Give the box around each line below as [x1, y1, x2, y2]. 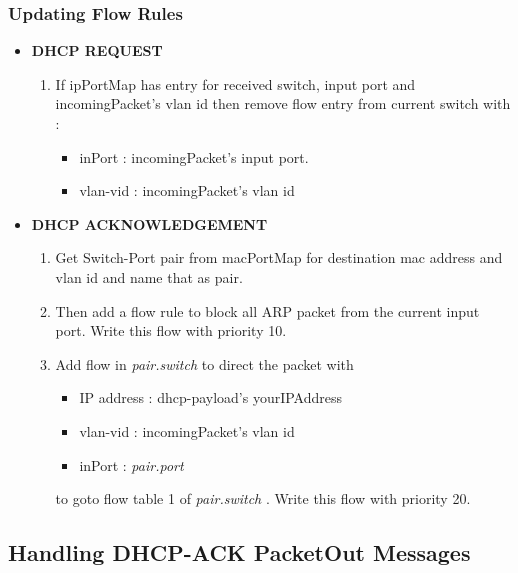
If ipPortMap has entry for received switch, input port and [55, 73, 416, 94]
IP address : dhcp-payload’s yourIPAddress [79, 387, 343, 408]
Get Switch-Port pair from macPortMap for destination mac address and [55, 247, 503, 268]
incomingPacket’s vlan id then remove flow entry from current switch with [55, 93, 511, 114]
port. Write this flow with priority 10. [55, 320, 287, 341]
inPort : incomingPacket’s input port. [79, 146, 309, 167]
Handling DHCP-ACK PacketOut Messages [8, 537, 471, 568]
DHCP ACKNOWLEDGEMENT [31, 213, 268, 234]
